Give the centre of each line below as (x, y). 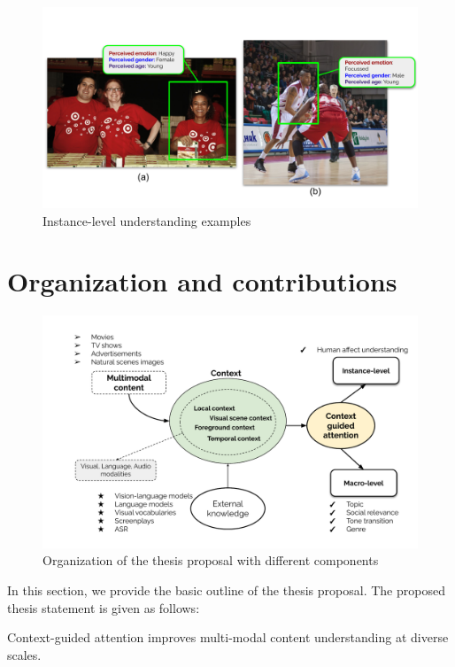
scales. (24, 654)
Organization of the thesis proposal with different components (211, 560)
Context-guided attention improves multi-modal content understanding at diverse (228, 637)
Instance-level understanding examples (147, 220)
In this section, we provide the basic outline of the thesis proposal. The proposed (226, 589)
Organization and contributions (202, 281)
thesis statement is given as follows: (104, 607)
